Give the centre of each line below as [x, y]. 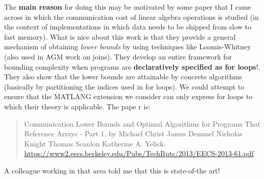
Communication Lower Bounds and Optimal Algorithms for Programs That [142, 123]
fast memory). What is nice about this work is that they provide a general [120, 36]
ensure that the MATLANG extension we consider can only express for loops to [128, 96]
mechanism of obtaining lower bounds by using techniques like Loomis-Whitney [128, 47]
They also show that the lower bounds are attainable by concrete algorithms [123, 77]
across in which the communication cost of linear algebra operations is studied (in [131, 17]
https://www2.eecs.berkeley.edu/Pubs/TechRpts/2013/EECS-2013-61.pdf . [140, 153]
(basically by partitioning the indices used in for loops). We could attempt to [124, 86]
